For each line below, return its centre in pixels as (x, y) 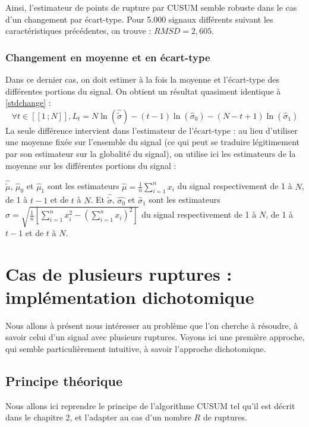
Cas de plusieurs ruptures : (119, 273)
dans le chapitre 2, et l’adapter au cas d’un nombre (98, 417)
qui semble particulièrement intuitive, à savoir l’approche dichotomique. (136, 349)
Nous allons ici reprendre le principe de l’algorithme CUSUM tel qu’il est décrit (150, 405)
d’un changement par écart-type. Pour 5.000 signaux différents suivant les (139, 19)
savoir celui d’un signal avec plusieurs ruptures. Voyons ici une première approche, (155, 337)
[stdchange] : (28, 103)
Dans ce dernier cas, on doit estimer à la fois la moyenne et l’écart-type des (143, 79)
